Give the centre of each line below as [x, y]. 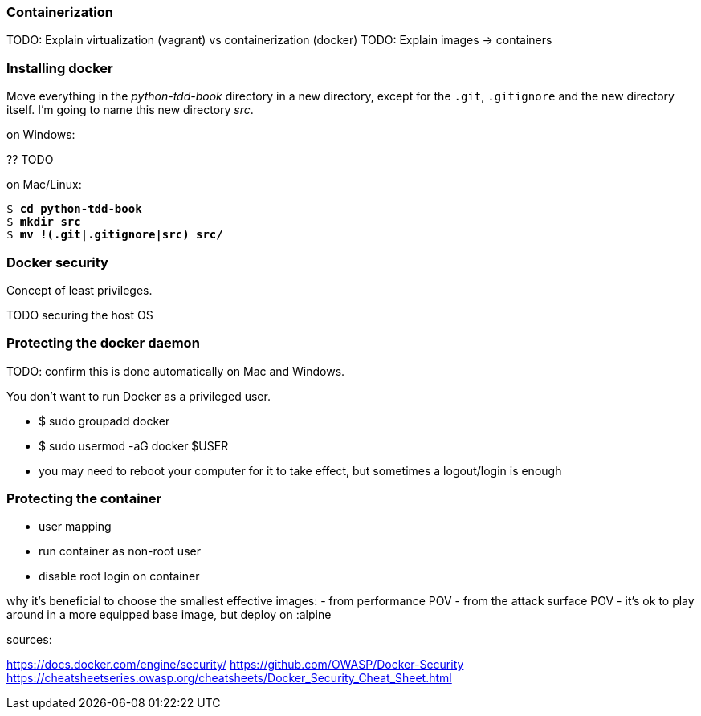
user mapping [75, 527]
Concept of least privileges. [79, 290]
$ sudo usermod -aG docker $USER [134, 445]
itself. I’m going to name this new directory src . [130, 110]
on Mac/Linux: [44, 185]
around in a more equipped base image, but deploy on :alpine [169, 615]
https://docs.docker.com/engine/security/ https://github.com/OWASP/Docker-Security [235, 665]
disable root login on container [119, 576]
